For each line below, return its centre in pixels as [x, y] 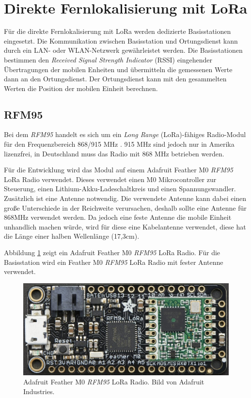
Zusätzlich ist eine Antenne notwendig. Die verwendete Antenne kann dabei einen [125, 198]
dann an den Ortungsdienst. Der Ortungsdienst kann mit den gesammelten [115, 79]
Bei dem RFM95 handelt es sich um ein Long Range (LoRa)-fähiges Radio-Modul [125, 134]
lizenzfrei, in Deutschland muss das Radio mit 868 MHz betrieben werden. [114, 153]
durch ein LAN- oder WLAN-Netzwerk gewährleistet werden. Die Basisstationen [123, 50]
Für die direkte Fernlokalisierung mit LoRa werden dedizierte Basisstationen [118, 31]
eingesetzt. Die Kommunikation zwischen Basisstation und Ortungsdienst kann [121, 40]
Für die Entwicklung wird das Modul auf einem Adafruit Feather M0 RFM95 [119, 170]
